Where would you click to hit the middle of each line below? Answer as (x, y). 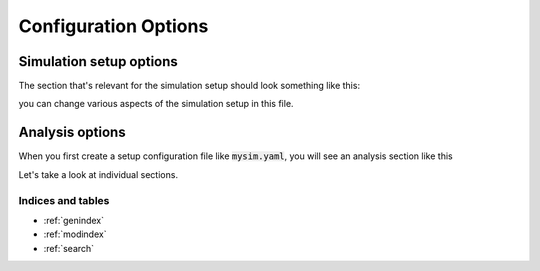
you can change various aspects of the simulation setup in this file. (156, 104)
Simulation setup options (98, 61)
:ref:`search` (69, 248)
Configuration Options (113, 26)
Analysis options (72, 132)
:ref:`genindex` (74, 220)
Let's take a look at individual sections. (98, 174)
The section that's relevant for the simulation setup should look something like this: (189, 86)
